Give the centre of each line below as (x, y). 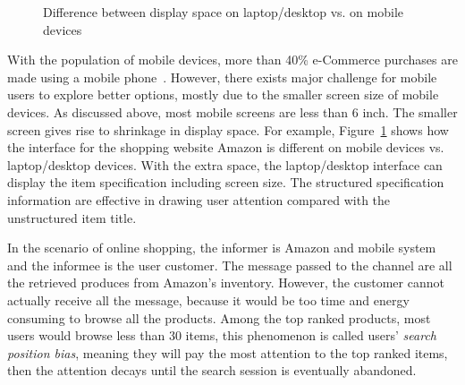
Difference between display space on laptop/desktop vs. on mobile (224, 12)
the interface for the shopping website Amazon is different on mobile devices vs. (226, 147)
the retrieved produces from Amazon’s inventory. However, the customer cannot (226, 282)
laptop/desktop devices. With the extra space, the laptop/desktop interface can (225, 164)
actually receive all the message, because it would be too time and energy (208, 299)
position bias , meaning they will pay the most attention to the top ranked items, (228, 352)
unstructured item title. (72, 217)
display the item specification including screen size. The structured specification (226, 182)
